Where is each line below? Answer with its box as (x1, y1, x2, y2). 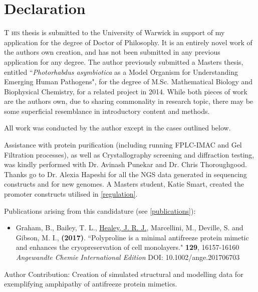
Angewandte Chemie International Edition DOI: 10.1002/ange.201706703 (16, 252, 240, 262)
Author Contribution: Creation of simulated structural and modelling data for (4, 268, 243, 279)
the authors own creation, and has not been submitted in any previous (4, 47, 220, 57)
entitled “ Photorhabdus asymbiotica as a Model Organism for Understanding (4, 66, 238, 77)
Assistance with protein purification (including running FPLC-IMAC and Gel (4, 139, 242, 150)
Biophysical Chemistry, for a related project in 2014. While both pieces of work (4, 86, 247, 96)
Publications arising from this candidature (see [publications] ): (4, 205, 196, 216)
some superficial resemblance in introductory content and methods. (4, 105, 210, 116)
